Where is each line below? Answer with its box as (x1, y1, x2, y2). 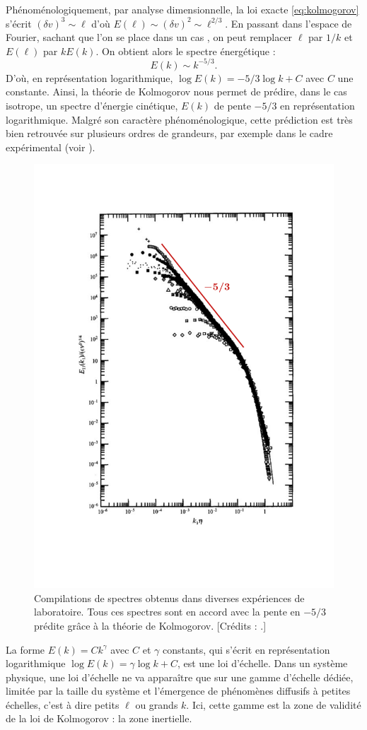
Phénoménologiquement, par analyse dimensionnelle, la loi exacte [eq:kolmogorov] (6, 2, 359, 16)
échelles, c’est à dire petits (6, 697, 120, 712)
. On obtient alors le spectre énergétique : (95, 43, 276, 58)
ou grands (135, 697, 178, 712)
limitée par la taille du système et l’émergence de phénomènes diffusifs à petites (6, 683, 351, 698)
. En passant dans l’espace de (225, 16, 352, 30)
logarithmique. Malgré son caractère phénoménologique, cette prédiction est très (6, 112, 353, 126)
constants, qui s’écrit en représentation (162, 642, 330, 657)
